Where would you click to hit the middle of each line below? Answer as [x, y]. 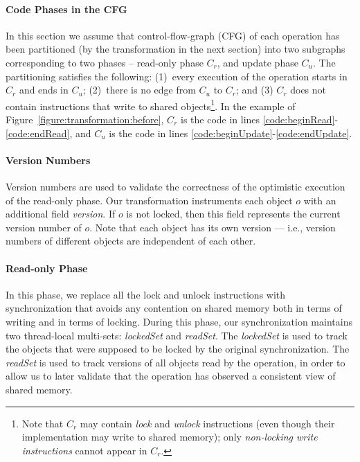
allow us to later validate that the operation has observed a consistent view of [171, 376]
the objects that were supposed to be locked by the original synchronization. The [178, 349]
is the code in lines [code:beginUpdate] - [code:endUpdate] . [231, 133]
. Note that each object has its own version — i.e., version [213, 227]
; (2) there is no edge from [139, 90]
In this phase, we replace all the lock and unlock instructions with [146, 294]
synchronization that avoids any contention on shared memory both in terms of [174, 308]
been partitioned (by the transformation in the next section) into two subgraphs [175, 49]
